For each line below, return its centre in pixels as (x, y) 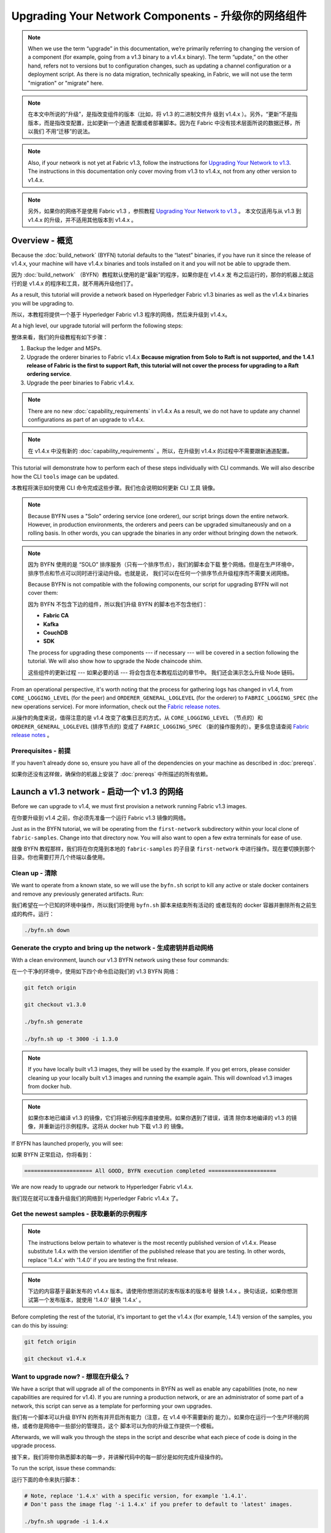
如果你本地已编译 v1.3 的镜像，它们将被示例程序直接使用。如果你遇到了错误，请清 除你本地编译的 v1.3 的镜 (162, 1118)
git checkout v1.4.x (55, 1359)
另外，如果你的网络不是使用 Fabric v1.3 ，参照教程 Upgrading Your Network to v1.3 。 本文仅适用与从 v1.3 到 (165, 211)
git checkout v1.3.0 (55, 1005)
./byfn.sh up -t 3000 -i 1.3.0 (71, 1039)
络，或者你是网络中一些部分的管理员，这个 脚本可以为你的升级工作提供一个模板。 (114, 1426)
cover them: (43, 593)
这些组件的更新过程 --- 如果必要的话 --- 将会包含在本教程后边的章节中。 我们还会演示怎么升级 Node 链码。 (163, 672)
